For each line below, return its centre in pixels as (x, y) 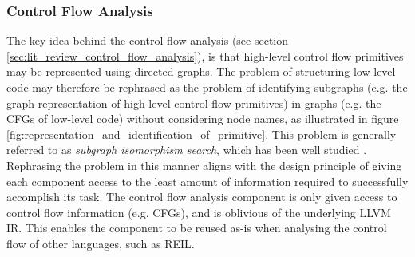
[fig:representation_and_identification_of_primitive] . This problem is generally (202, 134)
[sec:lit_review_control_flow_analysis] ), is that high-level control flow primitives (205, 55)
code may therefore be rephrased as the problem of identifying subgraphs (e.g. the (207, 87)
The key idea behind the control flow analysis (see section (148, 40)
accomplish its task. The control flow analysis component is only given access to (202, 197)
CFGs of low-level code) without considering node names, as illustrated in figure (203, 119)
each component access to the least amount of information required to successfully (207, 181)
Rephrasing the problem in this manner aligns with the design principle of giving (204, 165)
